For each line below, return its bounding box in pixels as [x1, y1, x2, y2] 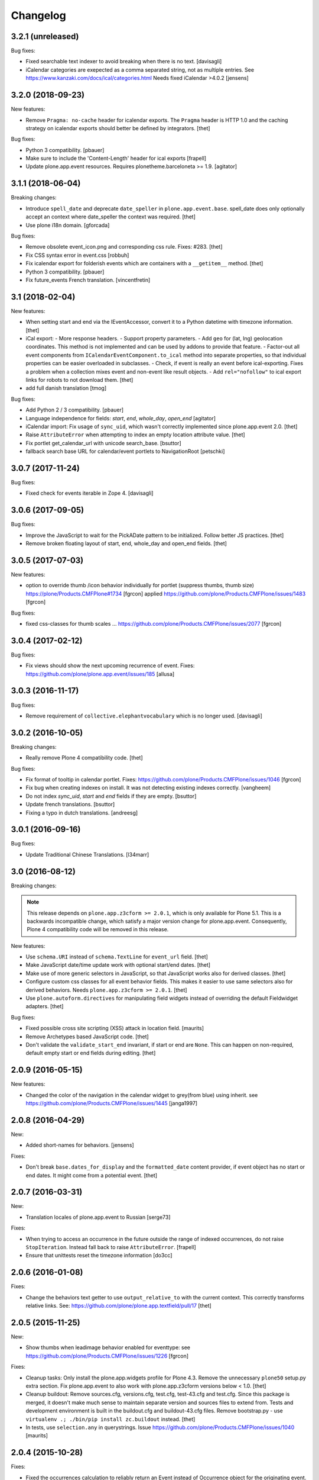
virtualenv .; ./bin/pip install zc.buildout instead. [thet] [25, 1415, 196, 1423]
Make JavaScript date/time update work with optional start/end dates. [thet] [25, 961, 211, 969]
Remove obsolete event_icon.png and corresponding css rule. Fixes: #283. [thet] [25, 243, 223, 250]
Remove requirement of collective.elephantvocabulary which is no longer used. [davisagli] [25, 712, 263, 719]
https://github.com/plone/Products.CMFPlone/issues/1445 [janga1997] [25, 1100, 198, 1107]
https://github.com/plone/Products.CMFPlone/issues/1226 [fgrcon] [25, 1352, 189, 1359]
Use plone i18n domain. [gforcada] [25, 221, 110, 229]
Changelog [11, 9, 66, 22]
